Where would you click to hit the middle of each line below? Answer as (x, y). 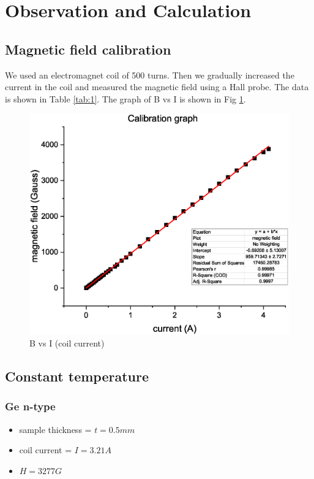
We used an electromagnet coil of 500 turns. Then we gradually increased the (150, 75)
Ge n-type (30, 406)
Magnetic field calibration (88, 49)
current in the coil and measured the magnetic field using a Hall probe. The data (157, 87)
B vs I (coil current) (67, 343)
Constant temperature (77, 376)
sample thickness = (55, 429)
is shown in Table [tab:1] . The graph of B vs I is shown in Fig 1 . (125, 98)
